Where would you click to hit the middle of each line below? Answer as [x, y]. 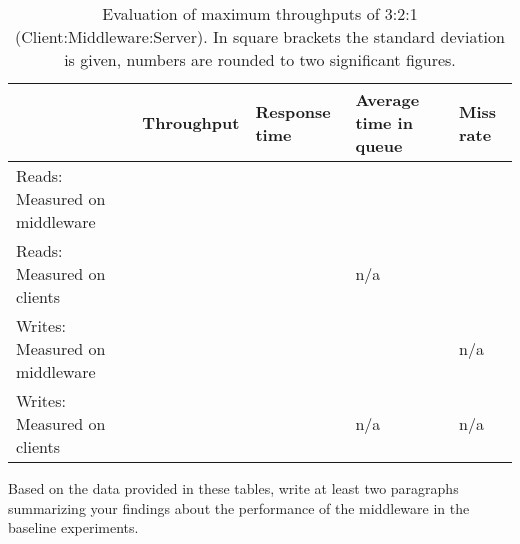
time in [384, 122]
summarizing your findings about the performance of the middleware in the [239, 507]
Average [387, 99]
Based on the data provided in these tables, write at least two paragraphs [233, 488]
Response [293, 111]
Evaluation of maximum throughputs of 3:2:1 [260, 13]
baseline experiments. [73, 527]
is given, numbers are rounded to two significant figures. [260, 59]
